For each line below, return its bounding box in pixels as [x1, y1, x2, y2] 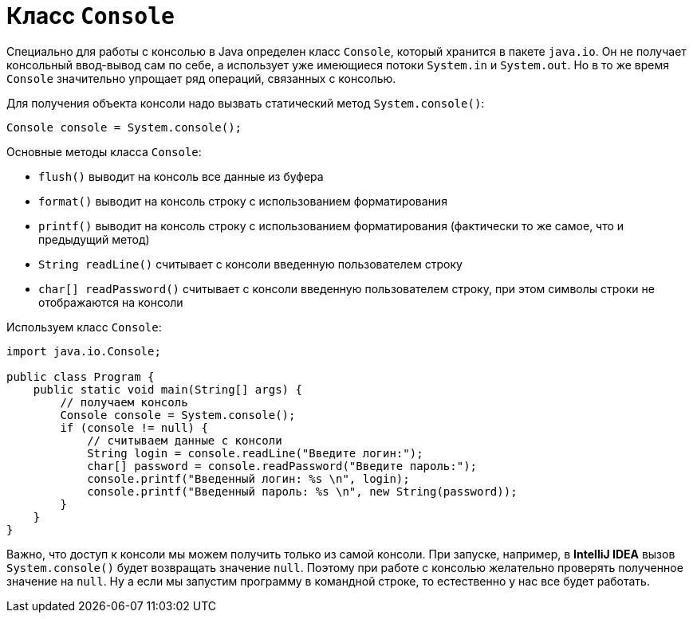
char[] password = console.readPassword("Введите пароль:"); [87, 459, 478, 472]
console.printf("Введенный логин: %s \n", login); [87, 472, 410, 485]
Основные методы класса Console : [6, 144, 202, 159]
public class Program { [6, 370, 155, 383]
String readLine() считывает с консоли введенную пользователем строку [38, 257, 463, 271]
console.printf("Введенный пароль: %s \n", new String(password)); [87, 484, 518, 498]
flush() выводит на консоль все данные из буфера [38, 169, 324, 183]
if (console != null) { [60, 421, 208, 434]
